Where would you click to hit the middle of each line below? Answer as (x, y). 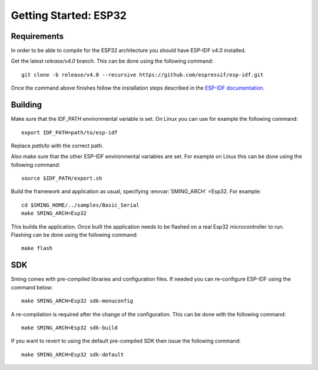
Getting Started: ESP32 (69, 15)
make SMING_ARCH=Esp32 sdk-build (69, 328)
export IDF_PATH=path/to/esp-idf (69, 132)
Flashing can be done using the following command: (74, 235)
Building (26, 105)
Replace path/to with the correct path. (57, 146)
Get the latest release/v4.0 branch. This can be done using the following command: (112, 61)
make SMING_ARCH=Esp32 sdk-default (73, 354)
